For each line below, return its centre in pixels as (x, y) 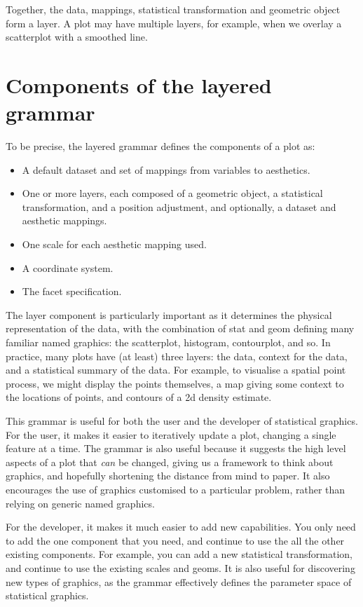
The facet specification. (72, 291)
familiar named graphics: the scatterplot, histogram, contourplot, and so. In (168, 342)
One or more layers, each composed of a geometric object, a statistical (172, 193)
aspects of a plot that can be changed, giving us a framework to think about (170, 462)
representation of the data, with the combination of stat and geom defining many (180, 328)
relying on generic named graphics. (80, 503)
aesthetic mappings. (64, 220)
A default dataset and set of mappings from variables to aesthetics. (166, 169)
